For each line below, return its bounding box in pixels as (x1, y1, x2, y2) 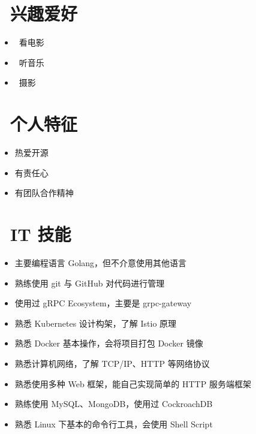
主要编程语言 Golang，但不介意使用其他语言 (14, 256, 187, 269)
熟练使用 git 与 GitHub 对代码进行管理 (14, 276, 165, 289)
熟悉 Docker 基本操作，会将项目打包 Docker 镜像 (14, 337, 203, 349)
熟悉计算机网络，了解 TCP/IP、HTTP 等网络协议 (14, 357, 210, 369)
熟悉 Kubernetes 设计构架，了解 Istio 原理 (14, 317, 177, 329)
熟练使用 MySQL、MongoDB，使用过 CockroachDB (14, 397, 213, 410)
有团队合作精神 (14, 186, 74, 199)
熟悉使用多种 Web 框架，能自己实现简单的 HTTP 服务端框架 (14, 377, 251, 390)
